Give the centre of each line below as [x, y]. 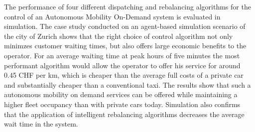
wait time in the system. [41, 124]
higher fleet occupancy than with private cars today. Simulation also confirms [122, 104]
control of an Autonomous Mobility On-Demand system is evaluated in [112, 16]
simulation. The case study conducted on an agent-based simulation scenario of [125, 26]
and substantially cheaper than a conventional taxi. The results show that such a [127, 84]
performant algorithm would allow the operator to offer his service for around [122, 65]
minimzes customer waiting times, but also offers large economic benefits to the [125, 46]
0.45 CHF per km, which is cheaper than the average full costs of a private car [124, 75]
